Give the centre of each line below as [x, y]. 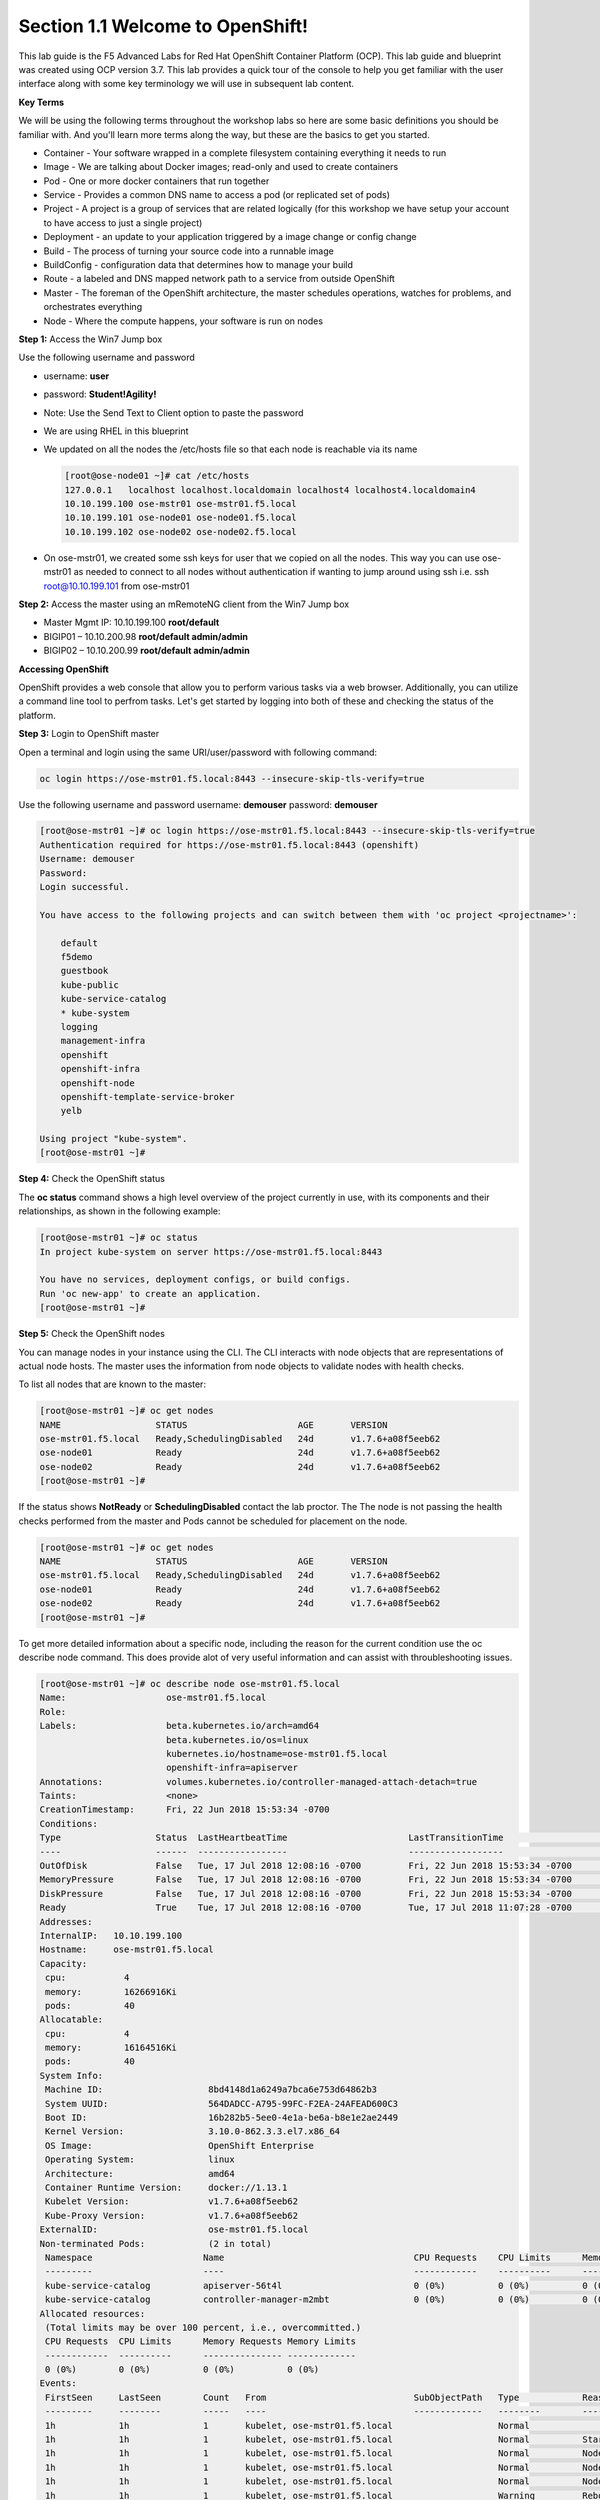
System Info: [71, 2075]
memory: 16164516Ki [111, 2048]
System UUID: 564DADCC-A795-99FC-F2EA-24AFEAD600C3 [222, 2103]
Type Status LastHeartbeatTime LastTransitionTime [271, 1838]
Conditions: [69, 1823]
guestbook [84, 971]
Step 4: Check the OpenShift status [91, 1179]
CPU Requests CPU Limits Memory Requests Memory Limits [201, 2341]
